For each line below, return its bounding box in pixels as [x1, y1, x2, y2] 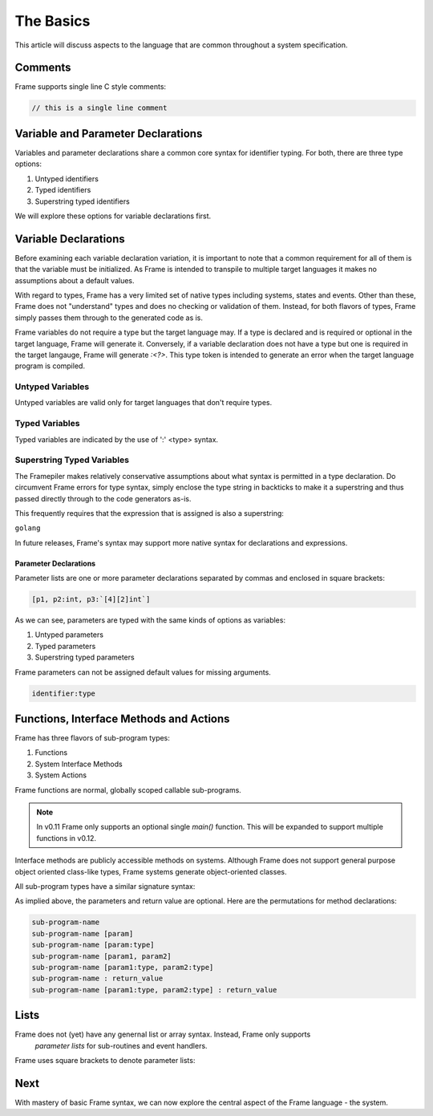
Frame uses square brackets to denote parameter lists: [14, 1056, 196, 1065]
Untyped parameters [34, 630, 104, 639]
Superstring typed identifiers [34, 197, 130, 206]
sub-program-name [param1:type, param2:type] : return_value [31, 985, 277, 994]
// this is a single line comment [31, 103, 168, 112]
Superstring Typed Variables [14, 454, 130, 465]
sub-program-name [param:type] [31, 940, 156, 950]
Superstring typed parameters [34, 652, 136, 662]
